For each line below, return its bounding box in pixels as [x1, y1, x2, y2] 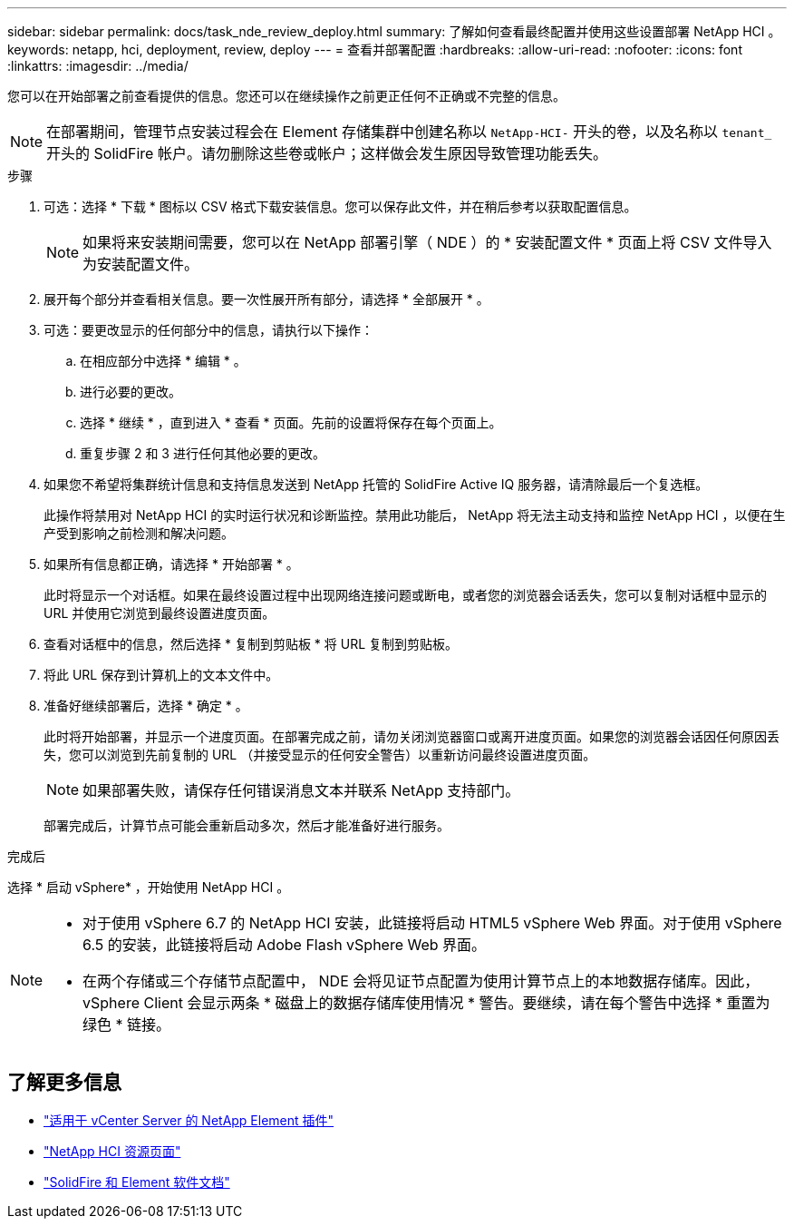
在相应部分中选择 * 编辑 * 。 [80, 353, 247, 368]
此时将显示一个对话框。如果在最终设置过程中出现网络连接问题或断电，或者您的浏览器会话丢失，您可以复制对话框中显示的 [44, 587, 767, 603]
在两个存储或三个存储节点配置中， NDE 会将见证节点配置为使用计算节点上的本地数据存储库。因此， [82, 972, 760, 990]
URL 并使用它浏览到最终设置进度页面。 [44, 605, 276, 621]
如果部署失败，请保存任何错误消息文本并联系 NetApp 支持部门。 [82, 781, 520, 799]
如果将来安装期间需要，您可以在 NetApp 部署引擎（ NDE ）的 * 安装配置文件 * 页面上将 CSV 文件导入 [82, 233, 772, 251]
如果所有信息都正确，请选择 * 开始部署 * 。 [44, 556, 299, 572]
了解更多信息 [7, 1071, 121, 1094]
